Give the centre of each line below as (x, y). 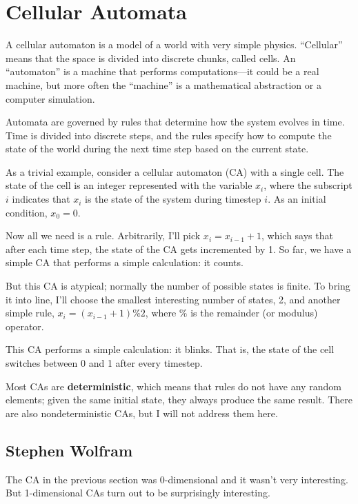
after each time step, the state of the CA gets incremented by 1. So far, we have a (179, 249)
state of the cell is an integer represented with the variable (129, 185)
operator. (25, 326)
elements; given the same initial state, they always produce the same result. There (179, 400)
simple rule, (30, 313)
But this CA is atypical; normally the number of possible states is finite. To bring (178, 286)
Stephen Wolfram (69, 450)
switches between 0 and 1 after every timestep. (104, 363)
